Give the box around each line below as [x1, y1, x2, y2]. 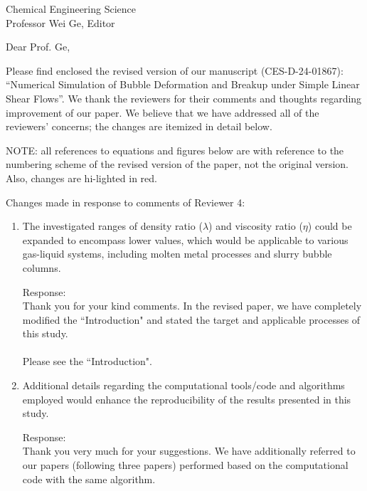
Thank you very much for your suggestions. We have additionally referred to [22, 443, 356, 458]
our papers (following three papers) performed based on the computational [22, 458, 349, 472]
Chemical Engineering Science [6, 1, 137, 16]
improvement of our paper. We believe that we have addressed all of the [6, 105, 319, 120]
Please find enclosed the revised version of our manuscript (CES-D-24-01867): [6, 63, 344, 78]
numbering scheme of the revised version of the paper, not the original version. [6, 157, 349, 171]
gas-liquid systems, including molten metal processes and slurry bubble [22, 246, 332, 261]
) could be [307, 218, 352, 233]
